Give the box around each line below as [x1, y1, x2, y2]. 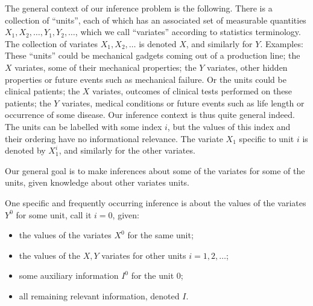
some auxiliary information [19, 269, 119, 282]
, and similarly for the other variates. [58, 144, 195, 157]
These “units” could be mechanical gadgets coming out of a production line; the [5, 49, 300, 62]
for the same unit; [127, 229, 194, 241]
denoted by [5, 144, 46, 157]
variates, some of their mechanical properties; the [14, 60, 197, 73]
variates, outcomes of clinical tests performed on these [92, 85, 292, 97]
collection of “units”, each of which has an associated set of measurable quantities [5, 13, 306, 26]
